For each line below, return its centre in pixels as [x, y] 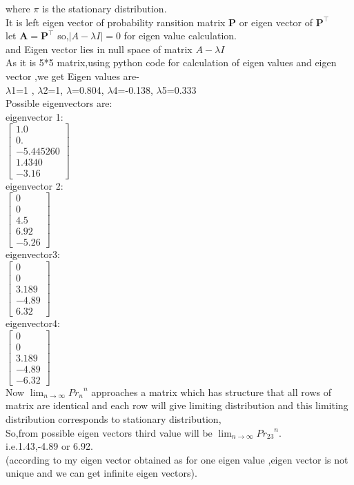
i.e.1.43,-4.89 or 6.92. [49, 446]
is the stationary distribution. [105, 8]
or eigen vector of [276, 22]
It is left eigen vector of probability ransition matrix [116, 22]
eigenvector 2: [35, 185]
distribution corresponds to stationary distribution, [114, 418]
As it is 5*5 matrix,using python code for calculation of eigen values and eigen [171, 62]
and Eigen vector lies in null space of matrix [99, 49]
